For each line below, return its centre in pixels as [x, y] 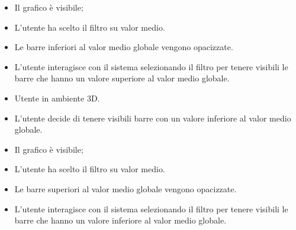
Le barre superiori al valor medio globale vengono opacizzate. [126, 188]
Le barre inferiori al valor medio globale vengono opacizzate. [124, 47]
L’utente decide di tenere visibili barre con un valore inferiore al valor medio [153, 118]
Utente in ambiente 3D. [57, 98]
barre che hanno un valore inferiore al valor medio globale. [120, 220]
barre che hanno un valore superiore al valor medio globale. [122, 78]
